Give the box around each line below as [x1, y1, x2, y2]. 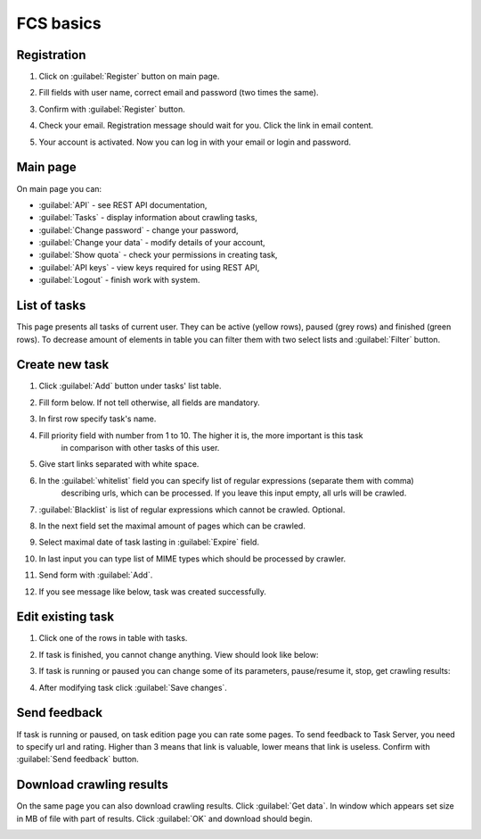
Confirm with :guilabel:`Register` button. [38, 104, 186, 114]
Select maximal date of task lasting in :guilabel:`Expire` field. [38, 536, 260, 548]
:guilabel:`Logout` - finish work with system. [38, 275, 200, 286]
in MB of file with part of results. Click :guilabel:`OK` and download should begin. [16, 813, 313, 824]
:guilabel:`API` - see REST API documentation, [38, 199, 208, 210]
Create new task [16, 357, 110, 372]
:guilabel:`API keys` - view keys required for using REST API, [38, 262, 260, 272]
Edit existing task [16, 610, 115, 625]
